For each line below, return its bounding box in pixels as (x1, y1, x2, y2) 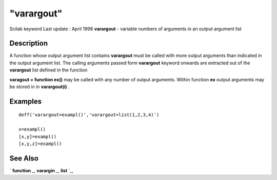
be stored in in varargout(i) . (9, 84, 70, 90)
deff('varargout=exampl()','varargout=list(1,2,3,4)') (18, 112, 160, 118)
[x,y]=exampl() (18, 134, 57, 139)
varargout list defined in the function (9, 67, 88, 73)
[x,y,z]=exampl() (18, 140, 62, 147)
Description (9, 39, 48, 48)
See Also (9, 154, 38, 163)
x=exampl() (18, 127, 46, 132)
